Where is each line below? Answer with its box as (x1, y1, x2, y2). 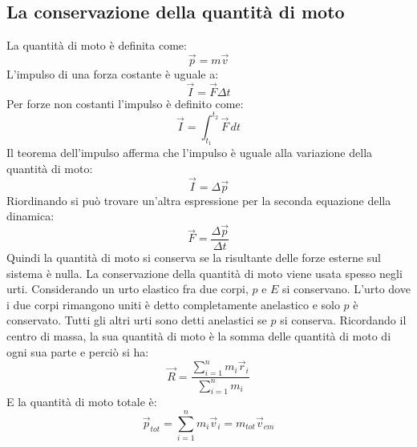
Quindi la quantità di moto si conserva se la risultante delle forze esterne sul (6, 249, 381, 265)
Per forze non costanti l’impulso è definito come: (6, 95, 244, 111)
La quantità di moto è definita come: (6, 37, 187, 54)
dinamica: (6, 207, 55, 224)
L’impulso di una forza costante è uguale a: (6, 66, 219, 83)
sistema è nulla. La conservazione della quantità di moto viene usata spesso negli (6, 264, 403, 281)
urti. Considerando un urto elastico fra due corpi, (6, 280, 249, 297)
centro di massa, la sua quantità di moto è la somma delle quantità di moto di (6, 327, 391, 344)
